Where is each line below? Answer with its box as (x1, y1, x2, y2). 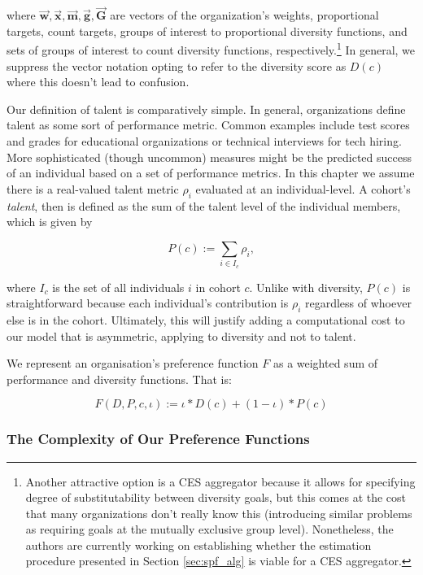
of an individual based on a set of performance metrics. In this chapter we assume (7, 164, 415, 181)
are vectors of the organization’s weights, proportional (110, 7, 379, 24)
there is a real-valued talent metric (7, 180, 179, 197)
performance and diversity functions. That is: (7, 370, 232, 387)
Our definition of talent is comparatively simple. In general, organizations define (7, 100, 406, 117)
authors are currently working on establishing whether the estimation (25, 536, 372, 553)
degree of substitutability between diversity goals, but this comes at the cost (25, 489, 407, 506)
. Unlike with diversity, (249, 278, 363, 295)
